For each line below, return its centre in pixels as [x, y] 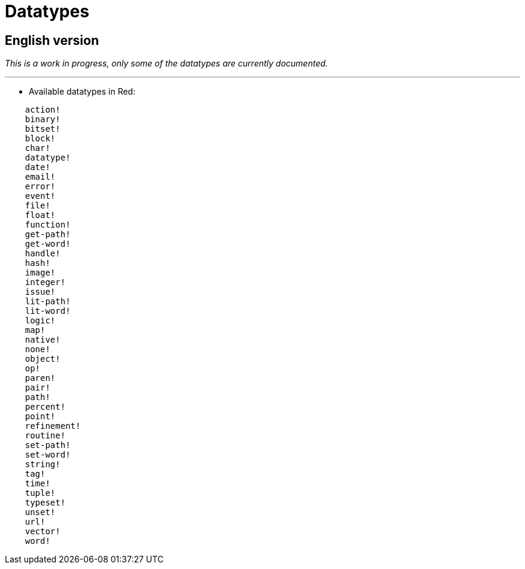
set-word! [48, 455]
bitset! [43, 129]
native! [43, 340]
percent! [45, 407]
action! [43, 110]
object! [43, 359]
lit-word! [48, 311]
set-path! [48, 445]
